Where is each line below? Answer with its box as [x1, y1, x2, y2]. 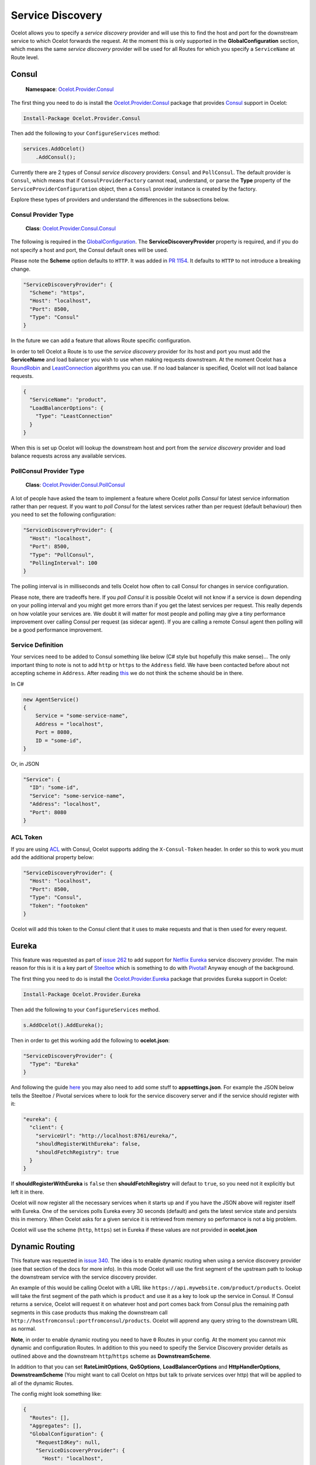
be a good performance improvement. [11, 626, 103, 633]
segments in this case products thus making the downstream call [11, 1309, 168, 1316]
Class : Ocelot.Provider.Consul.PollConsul [25, 481, 125, 489]
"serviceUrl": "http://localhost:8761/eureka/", [35, 1132, 178, 1139]
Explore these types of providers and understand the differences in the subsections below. [11, 196, 230, 203]
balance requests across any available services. [11, 452, 127, 459]
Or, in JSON [11, 760, 39, 767]
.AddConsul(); [35, 154, 76, 161]
